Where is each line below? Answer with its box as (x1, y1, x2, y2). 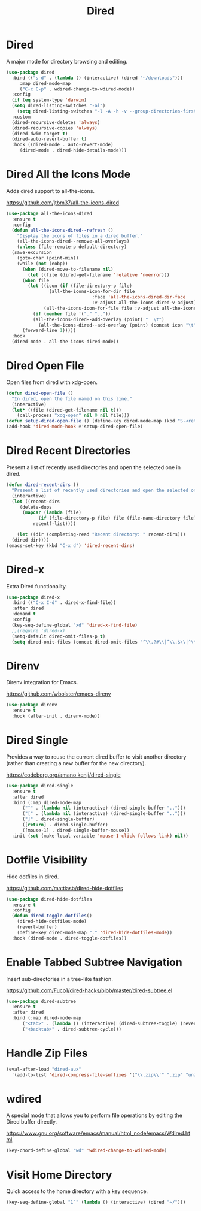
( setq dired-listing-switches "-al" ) (11, 103, 106, 109)
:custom (11, 114, 31, 120)
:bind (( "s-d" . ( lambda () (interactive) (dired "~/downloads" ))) (11, 75, 184, 81)
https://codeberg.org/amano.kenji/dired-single (6, 771, 121, 778)
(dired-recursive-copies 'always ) (11, 125, 98, 131)
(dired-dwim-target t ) (11, 131, 68, 137)
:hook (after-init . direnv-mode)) (11, 713, 100, 720)
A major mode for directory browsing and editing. (6, 58, 128, 65)
